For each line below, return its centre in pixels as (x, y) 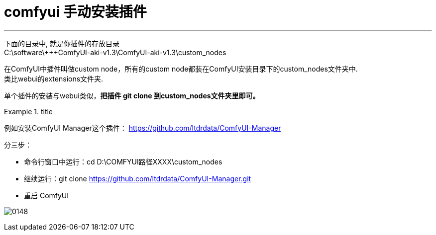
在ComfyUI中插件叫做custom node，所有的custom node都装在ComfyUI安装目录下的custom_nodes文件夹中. (181, 69)
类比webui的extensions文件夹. (54, 78)
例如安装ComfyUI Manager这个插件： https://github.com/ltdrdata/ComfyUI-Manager (143, 128)
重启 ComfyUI (47, 195)
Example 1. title (29, 111)
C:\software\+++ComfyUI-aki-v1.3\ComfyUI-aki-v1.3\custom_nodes (115, 52)
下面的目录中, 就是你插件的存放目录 (62, 43)
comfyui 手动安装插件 (75, 12)
